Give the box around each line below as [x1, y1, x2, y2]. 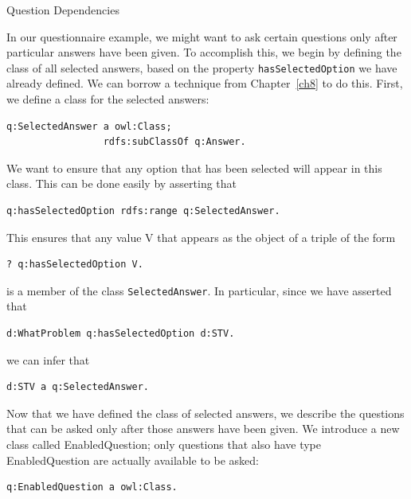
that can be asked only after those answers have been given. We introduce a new [6, 420, 400, 437]
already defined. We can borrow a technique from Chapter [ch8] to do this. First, [6, 75, 403, 92]
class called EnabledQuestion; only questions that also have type [6, 436, 321, 452]
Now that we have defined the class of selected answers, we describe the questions [6, 404, 405, 421]
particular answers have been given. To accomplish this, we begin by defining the [6, 44, 401, 60]
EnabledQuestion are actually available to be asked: [6, 451, 259, 468]
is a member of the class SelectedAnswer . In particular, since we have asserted [6, 282, 392, 298]
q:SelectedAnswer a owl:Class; [6, 120, 172, 132]
